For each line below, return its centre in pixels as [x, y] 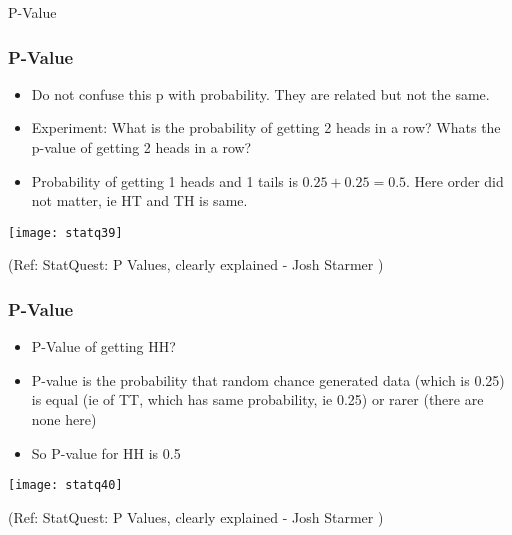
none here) [64, 419]
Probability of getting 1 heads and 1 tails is [164, 180]
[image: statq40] [65, 485]
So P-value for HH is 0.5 [106, 452]
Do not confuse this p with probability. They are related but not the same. [260, 93]
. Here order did [455, 180]
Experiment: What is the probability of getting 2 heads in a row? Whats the [266, 127]
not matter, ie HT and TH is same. [139, 200]
